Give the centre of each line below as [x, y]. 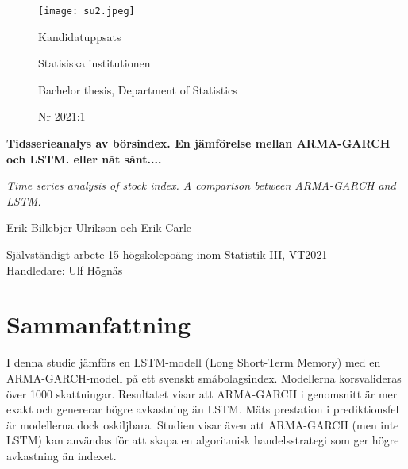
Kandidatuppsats [80, 36]
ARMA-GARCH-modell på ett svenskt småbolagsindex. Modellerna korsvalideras [204, 377]
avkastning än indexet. [62, 455]
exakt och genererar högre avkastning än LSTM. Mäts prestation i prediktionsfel [203, 409]
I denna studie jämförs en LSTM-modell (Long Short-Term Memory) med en [194, 362]
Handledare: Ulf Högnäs [65, 269]
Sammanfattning [99, 324]
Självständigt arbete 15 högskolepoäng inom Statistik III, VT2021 [167, 254]
